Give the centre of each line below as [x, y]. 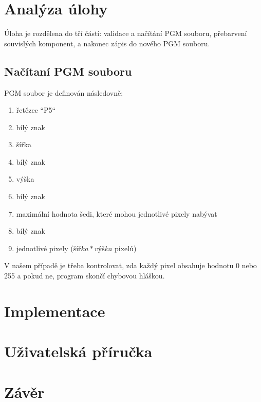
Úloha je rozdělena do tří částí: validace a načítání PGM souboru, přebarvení [126, 33]
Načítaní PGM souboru [68, 71]
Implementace [55, 311]
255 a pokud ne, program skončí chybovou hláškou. [85, 276]
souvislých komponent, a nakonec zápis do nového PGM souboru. [107, 43]
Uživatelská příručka [78, 351]
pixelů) [126, 248]
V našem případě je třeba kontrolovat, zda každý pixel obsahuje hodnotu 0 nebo [130, 265]
